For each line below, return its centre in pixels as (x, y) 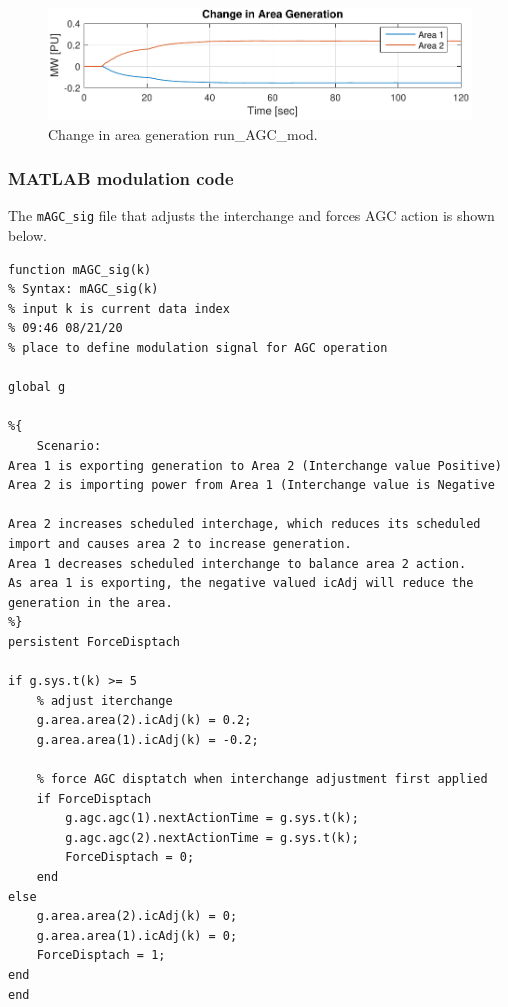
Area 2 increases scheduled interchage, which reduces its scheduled (244, 524)
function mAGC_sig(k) (80, 269)
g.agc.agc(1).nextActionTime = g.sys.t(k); (212, 818)
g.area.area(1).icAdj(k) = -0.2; (147, 739)
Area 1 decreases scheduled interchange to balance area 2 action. (237, 563)
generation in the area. (90, 602)
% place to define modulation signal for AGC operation (198, 347)
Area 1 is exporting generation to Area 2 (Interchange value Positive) (255, 465)
